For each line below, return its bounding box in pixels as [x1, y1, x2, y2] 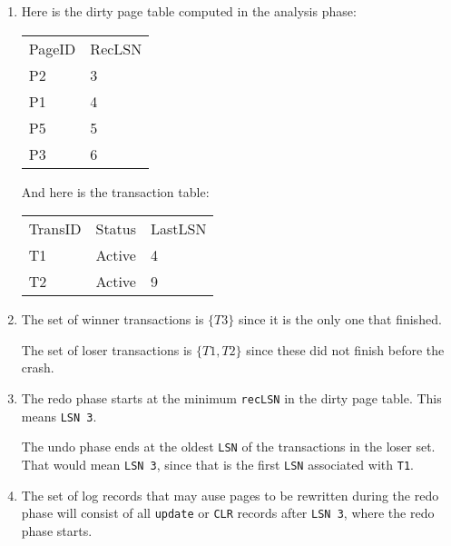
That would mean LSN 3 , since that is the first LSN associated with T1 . [21, 454, 414, 473]
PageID [28, 37, 76, 59]
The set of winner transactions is [21, 310, 204, 329]
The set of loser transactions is [21, 340, 192, 359]
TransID [28, 218, 82, 240]
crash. [21, 358, 54, 377]
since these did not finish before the [246, 340, 445, 359]
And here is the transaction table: [21, 182, 210, 201]
